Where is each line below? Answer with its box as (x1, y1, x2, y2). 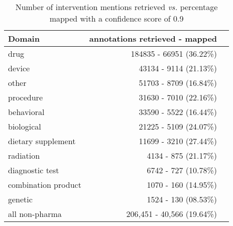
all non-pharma (8, 208, 62, 219)
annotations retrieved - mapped (89, 33, 217, 44)
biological (8, 121, 41, 132)
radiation (8, 150, 40, 161)
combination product (8, 179, 81, 190)
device (8, 62, 30, 74)
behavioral (8, 106, 45, 118)
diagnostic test (8, 164, 59, 176)
